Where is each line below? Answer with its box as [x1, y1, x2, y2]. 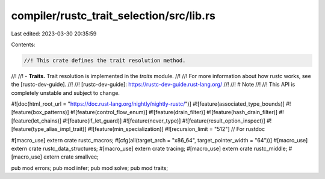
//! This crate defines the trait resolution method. [23, 57, 186, 64]
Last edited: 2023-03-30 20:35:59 [11, 30, 97, 37]
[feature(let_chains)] [11, 117, 62, 124]
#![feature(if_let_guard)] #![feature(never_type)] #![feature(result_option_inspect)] [63, 117, 266, 124]
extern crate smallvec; [43, 153, 99, 160]
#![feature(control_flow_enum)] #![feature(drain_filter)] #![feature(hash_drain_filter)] [70, 109, 278, 116]
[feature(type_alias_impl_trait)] [11, 126, 87, 133]
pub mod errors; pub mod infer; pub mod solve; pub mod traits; [11, 164, 169, 171]
